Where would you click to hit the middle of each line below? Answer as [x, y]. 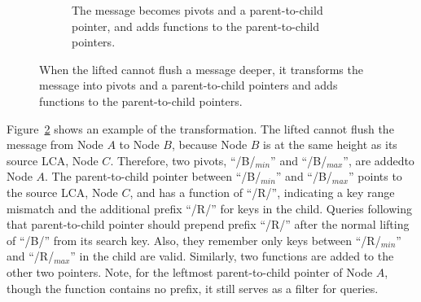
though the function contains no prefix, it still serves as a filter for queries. [193, 288]
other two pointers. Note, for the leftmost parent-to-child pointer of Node [190, 271]
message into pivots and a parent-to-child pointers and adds [189, 85]
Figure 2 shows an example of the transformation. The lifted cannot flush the [200, 128]
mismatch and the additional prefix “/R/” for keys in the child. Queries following [209, 208]
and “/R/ [31, 256]
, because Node [209, 144]
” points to [375, 176]
